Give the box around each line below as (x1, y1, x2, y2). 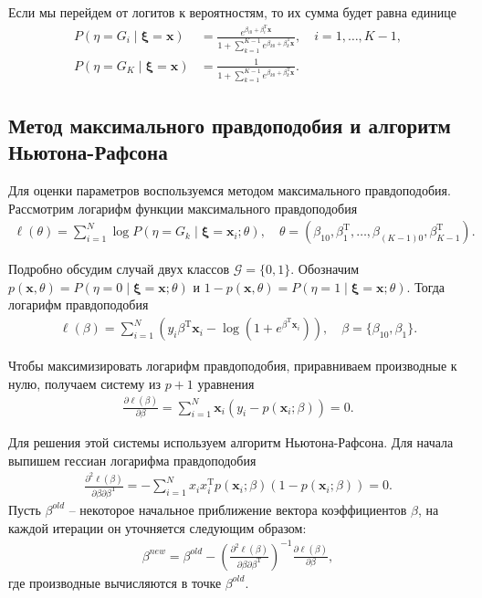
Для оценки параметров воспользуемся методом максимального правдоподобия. (8, 181, 451, 200)
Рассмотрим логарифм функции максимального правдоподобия (8, 198, 358, 217)
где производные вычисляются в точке (8, 572, 222, 592)
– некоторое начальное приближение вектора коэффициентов (68, 499, 407, 519)
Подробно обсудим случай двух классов (8, 259, 230, 278)
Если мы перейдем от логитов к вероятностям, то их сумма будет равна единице (8, 3, 456, 21)
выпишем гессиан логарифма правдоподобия (8, 450, 257, 469)
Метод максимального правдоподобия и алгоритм (8, 110, 451, 139)
